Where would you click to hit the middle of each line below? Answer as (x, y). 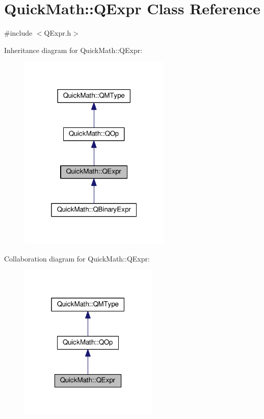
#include (18, 33)
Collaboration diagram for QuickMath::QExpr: (77, 258)
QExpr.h (58, 33)
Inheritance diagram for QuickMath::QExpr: (73, 50)
